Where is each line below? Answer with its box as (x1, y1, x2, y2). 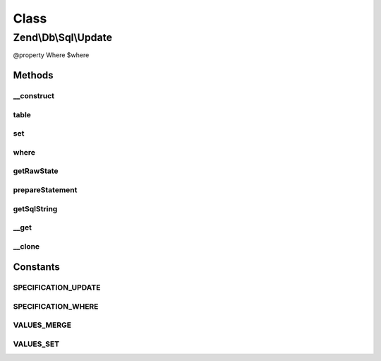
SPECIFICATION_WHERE (13, 301, 99, 311)
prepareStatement (13, 184, 78, 194)
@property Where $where (13, 51, 90, 59)
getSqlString (13, 203, 58, 213)
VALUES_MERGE (13, 320, 72, 330)
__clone (13, 241, 40, 251)
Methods (13, 69, 54, 81)
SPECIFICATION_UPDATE (13, 283, 101, 292)
